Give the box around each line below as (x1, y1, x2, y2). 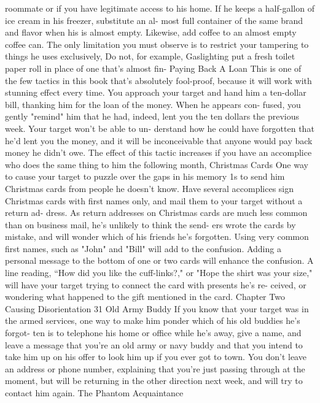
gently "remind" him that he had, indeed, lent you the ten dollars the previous (5, 110, 299, 123)
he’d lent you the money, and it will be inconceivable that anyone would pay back (5, 134, 313, 147)
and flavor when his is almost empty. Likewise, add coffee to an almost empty (5, 26, 297, 39)
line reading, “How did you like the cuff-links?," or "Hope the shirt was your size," (5, 266, 313, 279)
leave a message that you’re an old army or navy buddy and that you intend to (5, 338, 303, 351)
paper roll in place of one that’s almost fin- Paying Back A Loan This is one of (5, 61, 302, 74)
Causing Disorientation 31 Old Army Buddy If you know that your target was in (5, 302, 309, 315)
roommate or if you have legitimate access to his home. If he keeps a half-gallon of (5, 2, 314, 14)
